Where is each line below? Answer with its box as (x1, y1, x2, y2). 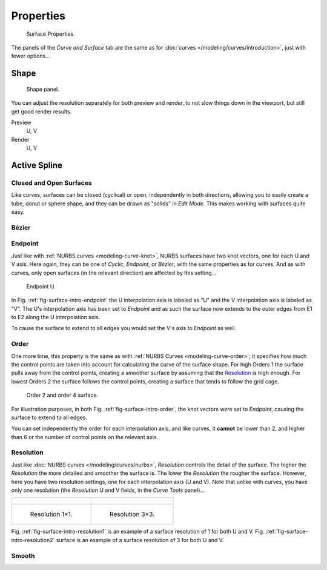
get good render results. (11, 108, 72, 115)
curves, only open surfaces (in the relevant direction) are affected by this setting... (11, 269, 217, 276)
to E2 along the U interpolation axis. (11, 314, 101, 321)
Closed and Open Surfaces (11, 179, 92, 187)
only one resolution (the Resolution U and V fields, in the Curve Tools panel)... (11, 486, 205, 494)
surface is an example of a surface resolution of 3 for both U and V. (56, 536, 224, 543)
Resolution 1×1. (30, 510, 73, 519)
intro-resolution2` (11, 536, 55, 543)
